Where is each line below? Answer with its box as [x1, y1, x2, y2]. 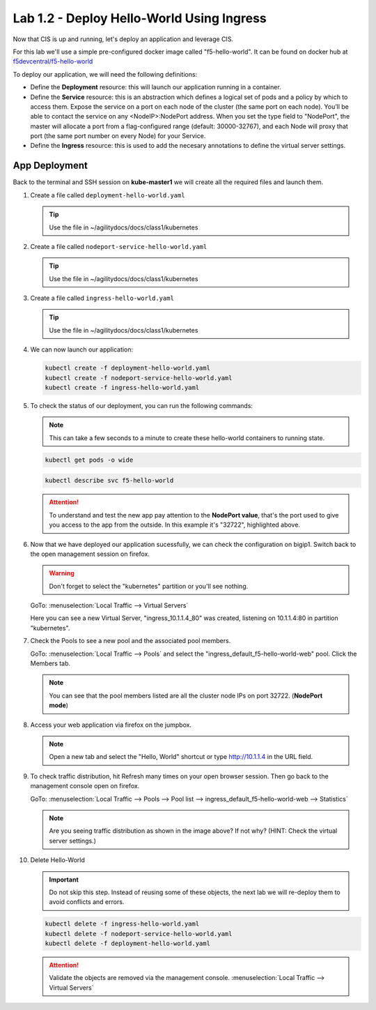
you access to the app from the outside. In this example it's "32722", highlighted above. [49, 520, 301, 529]
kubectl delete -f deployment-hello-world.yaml [45, 940, 210, 948]
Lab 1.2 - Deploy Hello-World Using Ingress [13, 10, 267, 26]
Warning [49, 569, 75, 578]
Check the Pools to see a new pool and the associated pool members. [30, 637, 231, 645]
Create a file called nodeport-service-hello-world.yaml [30, 242, 207, 250]
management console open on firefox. [30, 782, 140, 790]
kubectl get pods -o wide [45, 455, 134, 464]
